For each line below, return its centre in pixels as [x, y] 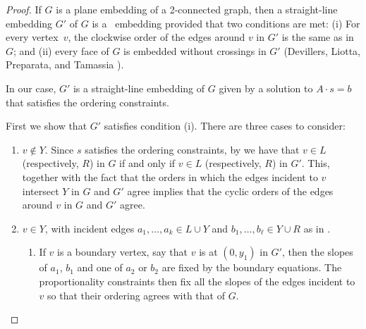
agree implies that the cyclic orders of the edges [230, 191]
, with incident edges [90, 228]
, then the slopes [317, 252]
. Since [59, 149]
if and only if [147, 163]
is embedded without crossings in [195, 50]
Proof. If [24, 9]
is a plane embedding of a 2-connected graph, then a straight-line [197, 9]
